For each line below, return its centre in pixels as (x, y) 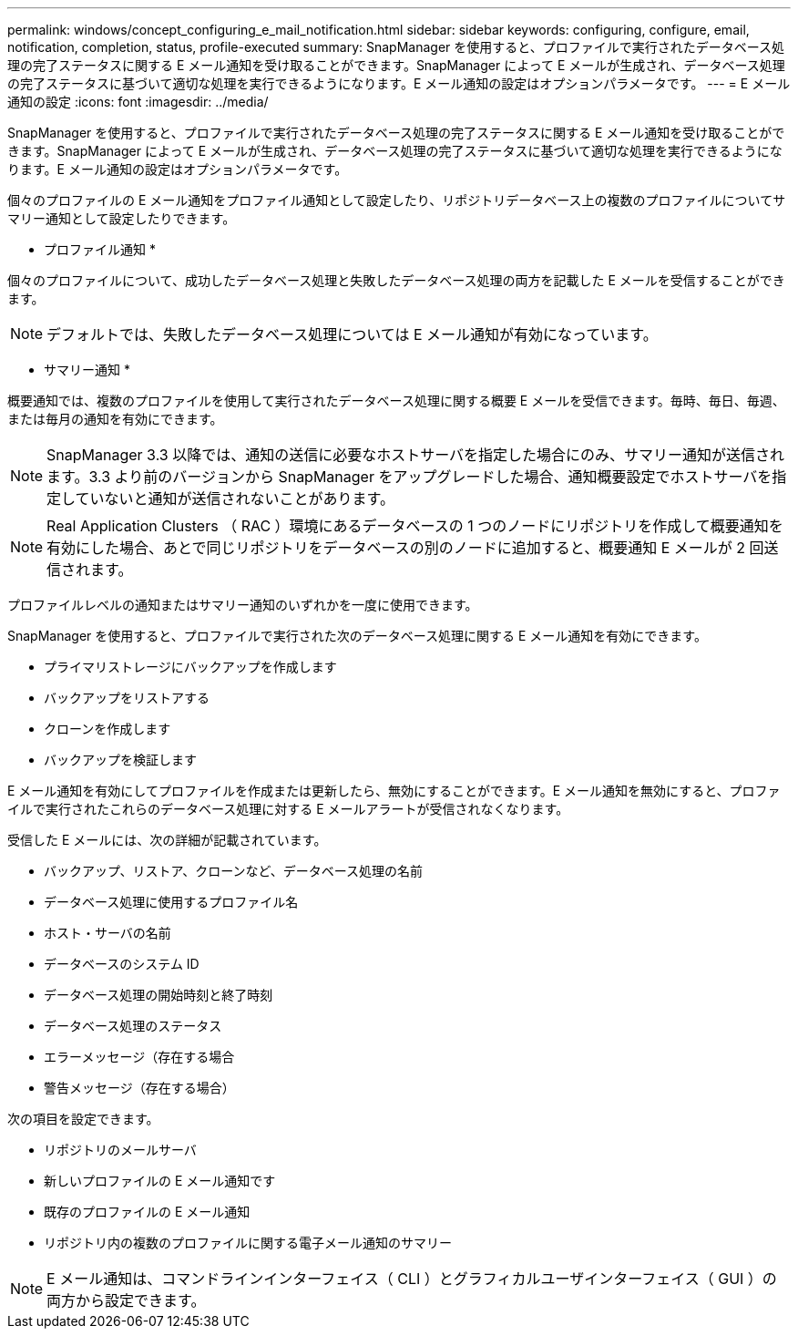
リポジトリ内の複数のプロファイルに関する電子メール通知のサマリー (248, 1243)
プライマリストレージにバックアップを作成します (190, 667)
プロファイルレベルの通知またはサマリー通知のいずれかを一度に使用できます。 (243, 605)
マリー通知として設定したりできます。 (122, 218)
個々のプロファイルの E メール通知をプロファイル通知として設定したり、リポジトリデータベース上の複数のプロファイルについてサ (397, 200)
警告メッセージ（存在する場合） (139, 1088)
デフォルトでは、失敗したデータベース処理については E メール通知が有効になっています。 (352, 334)
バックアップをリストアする (127, 698)
